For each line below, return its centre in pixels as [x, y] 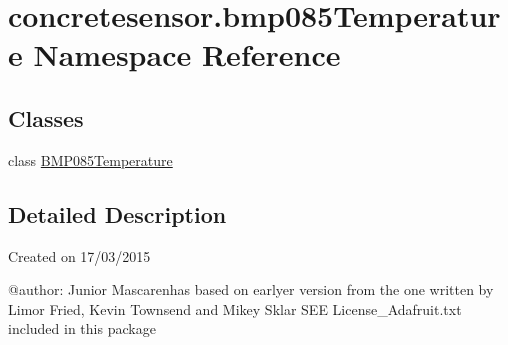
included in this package [82, 328]
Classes [46, 117]
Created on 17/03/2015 [79, 255]
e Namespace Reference [174, 54]
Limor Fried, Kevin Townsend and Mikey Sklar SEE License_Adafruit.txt [235, 308]
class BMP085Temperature [90, 159]
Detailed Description [117, 213]
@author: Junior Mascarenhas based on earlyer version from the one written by [251, 289]
